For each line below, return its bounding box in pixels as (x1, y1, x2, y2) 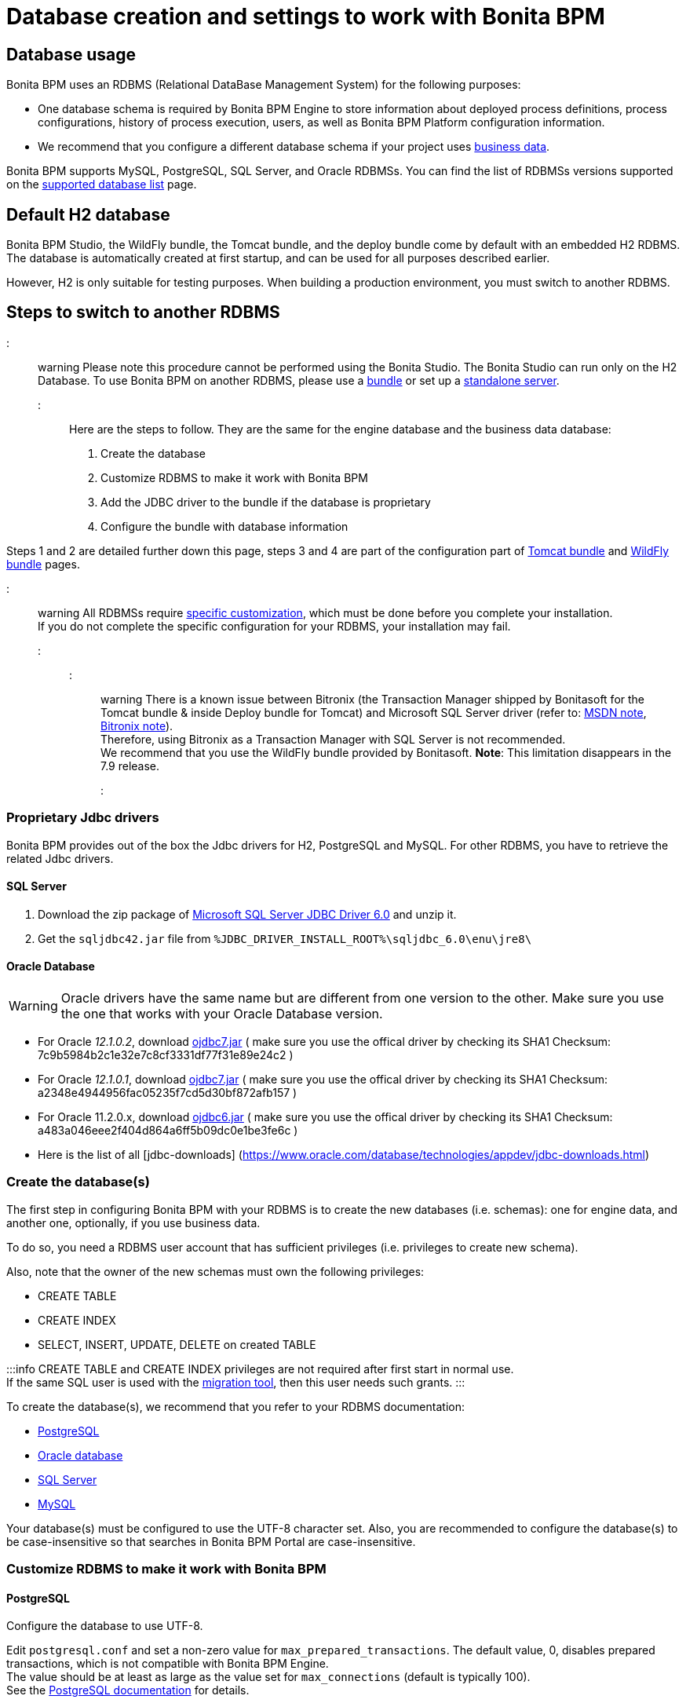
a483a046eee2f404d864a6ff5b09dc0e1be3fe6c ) (38, 1124, 298, 1138)
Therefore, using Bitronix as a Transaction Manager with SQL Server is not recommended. (100, 732, 566, 746)
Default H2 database (6, 204, 170, 225)
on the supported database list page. (6, 177, 197, 192)
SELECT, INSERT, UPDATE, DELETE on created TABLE (38, 1337, 316, 1351)
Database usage (6, 44, 137, 64)
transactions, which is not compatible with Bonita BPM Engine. (6, 1657, 329, 1671)
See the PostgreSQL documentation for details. (6, 1683, 250, 1698)
